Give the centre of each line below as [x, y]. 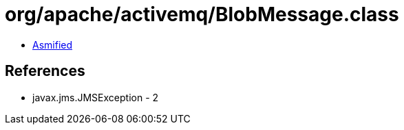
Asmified [53, 44]
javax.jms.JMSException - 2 [96, 97]
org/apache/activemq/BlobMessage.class [202, 14]
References [45, 71]
